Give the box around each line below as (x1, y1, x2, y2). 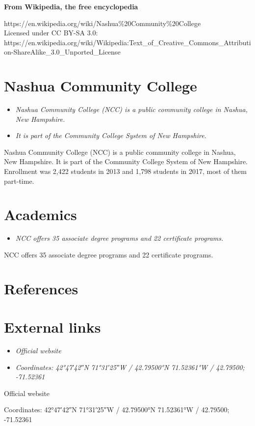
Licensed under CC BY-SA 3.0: (4, 28, 98, 38)
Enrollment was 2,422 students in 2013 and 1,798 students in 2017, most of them (4, 166, 247, 176)
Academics (4, 204, 77, 225)
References (4, 278, 78, 298)
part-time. (4, 175, 34, 186)
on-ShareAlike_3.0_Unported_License (4, 47, 121, 57)
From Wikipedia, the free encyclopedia (4, 1, 138, 11)
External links (4, 317, 101, 337)
